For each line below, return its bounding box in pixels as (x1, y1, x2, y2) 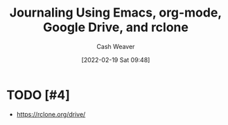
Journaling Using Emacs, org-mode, (9, 5, 222, 21)
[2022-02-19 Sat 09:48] (81, 55, 150, 64)
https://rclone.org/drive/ (16, 110, 86, 118)
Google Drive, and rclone (43, 19, 188, 35)
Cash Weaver (96, 42, 135, 50)
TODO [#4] (6, 87, 71, 103)
